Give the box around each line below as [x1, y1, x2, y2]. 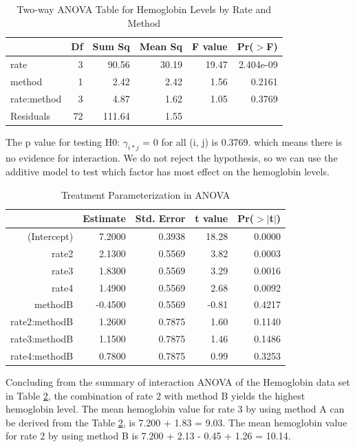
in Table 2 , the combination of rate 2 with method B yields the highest [6, 388, 305, 402]
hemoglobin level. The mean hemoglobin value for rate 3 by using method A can [6, 402, 345, 416]
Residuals [10, 108, 50, 122]
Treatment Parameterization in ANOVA [61, 187, 230, 201]
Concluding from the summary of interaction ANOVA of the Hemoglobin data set [6, 375, 350, 389]
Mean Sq [139, 39, 182, 54]
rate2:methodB [10, 314, 74, 329]
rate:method [10, 91, 62, 105]
